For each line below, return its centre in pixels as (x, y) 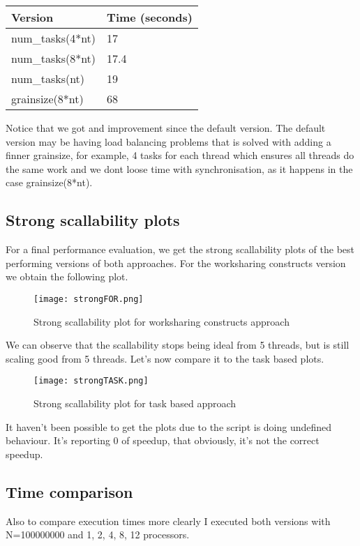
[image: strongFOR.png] (89, 299)
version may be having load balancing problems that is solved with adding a (168, 141)
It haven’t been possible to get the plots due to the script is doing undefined (169, 426)
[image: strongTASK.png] (91, 381)
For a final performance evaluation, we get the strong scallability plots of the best (180, 249)
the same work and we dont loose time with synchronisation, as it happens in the (179, 168)
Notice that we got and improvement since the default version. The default (166, 128)
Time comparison (69, 491)
